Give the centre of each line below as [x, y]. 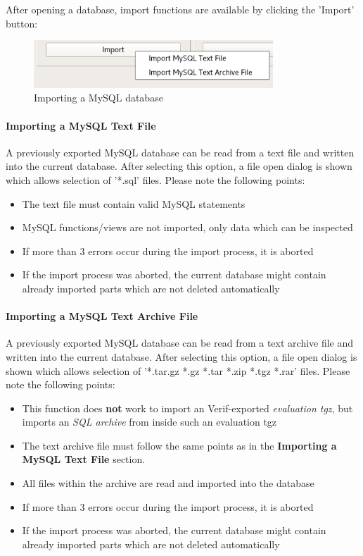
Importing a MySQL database [98, 98]
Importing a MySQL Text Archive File [102, 316]
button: [22, 23]
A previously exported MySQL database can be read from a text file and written [180, 152]
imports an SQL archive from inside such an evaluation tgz [149, 422]
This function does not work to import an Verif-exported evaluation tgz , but [187, 408]
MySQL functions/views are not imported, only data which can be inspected [187, 227]
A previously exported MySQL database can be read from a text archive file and [180, 343]
